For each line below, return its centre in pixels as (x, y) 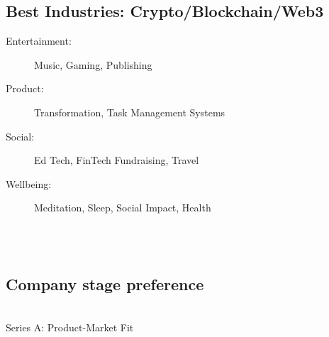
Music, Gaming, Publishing (93, 64)
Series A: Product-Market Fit (70, 327)
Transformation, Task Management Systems (130, 112)
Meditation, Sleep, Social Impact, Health (123, 208)
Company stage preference (105, 283)
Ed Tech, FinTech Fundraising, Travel (117, 160)
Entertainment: (39, 41)
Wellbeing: (29, 183)
